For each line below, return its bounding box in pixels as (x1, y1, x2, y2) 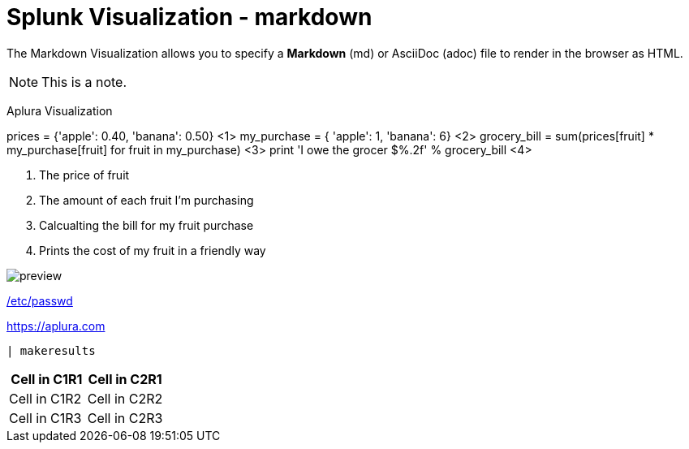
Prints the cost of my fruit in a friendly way (39, 243, 266, 257)
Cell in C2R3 (87, 409, 163, 426)
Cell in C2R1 (88, 370, 162, 387)
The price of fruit (39, 167, 130, 182)
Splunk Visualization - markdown (6, 3, 372, 31)
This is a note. (41, 73, 127, 90)
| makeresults (6, 343, 96, 357)
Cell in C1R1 (11, 370, 83, 387)
